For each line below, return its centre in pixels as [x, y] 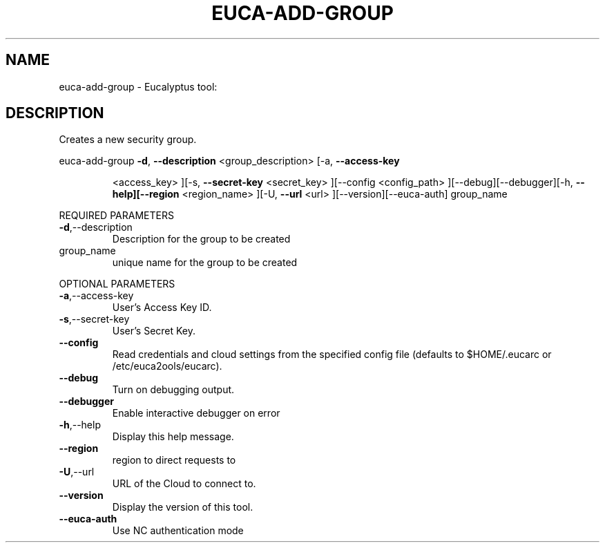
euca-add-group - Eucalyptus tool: [138, 86]
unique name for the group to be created [205, 263]
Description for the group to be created [201, 239]
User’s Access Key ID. [162, 308]
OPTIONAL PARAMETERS [117, 284]
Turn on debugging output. [173, 390]
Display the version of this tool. [183, 507]
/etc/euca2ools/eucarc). [167, 366]
